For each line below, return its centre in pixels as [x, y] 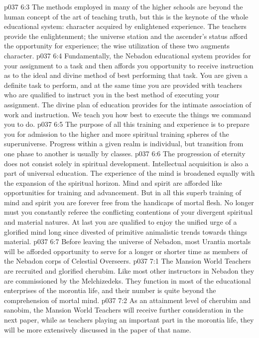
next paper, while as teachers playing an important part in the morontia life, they [129, 320]
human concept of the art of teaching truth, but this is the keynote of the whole [126, 16]
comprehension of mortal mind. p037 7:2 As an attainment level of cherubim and [128, 300]
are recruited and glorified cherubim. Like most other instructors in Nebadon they [129, 271]
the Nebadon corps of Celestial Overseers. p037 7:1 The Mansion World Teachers [128, 261]
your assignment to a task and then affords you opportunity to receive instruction [129, 65]
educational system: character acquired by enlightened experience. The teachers [125, 26]
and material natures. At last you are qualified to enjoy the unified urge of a [121, 222]
